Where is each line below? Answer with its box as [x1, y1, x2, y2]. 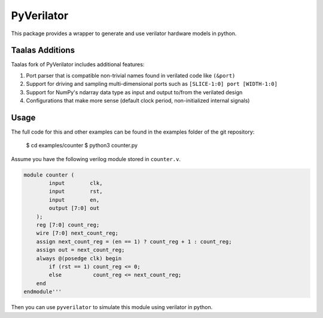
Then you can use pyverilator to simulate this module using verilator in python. [11, 304, 213, 311]
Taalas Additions [11, 45, 75, 55]
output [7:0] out [48, 205, 100, 212]
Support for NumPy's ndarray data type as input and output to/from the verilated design [26, 88, 243, 95]
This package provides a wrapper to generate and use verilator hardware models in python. [11, 30, 237, 37]
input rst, [48, 188, 103, 195]
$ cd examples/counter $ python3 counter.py [26, 142, 138, 149]
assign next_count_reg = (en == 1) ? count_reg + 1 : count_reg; [36, 238, 232, 245]
